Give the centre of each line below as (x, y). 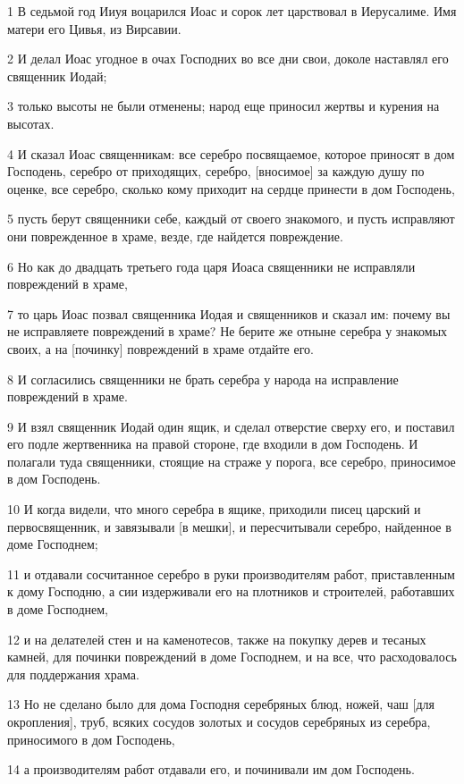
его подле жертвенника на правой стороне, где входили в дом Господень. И (213, 444)
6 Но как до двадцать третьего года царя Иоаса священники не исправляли (211, 266)
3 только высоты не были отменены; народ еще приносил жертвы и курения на (224, 106)
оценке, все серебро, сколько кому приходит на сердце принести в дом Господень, (231, 188)
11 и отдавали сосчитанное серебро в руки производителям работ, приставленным (231, 573)
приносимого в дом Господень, (91, 739)
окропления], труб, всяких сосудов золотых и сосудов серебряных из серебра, (219, 721)
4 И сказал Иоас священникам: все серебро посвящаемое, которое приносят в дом (231, 153)
